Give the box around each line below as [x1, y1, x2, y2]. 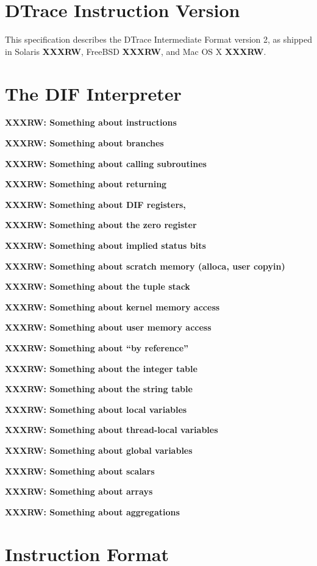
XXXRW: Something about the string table [5, 382, 193, 395]
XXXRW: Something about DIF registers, [5, 198, 186, 210]
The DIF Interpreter [5, 81, 182, 106]
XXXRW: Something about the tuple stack [5, 280, 190, 293]
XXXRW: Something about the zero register [5, 218, 197, 231]
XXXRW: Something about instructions [5, 116, 177, 129]
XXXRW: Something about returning [5, 177, 167, 190]
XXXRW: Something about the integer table [5, 362, 198, 374]
